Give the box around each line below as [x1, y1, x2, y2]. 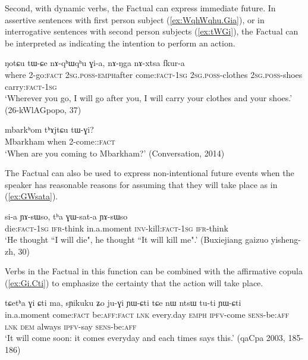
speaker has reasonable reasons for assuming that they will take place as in [5, 178, 278, 190]
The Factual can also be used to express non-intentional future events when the [5, 167, 294, 179]
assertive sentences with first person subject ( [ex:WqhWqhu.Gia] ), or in [5, 13, 265, 26]
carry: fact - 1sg [5, 80, 57, 92]
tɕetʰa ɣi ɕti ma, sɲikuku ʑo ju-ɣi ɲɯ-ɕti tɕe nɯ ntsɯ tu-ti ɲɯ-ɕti [5, 296, 241, 309]
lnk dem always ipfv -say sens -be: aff [5, 320, 137, 332]
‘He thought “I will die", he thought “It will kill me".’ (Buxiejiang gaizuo [5, 233, 269, 246]
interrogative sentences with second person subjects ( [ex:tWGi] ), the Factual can [5, 25, 298, 37]
